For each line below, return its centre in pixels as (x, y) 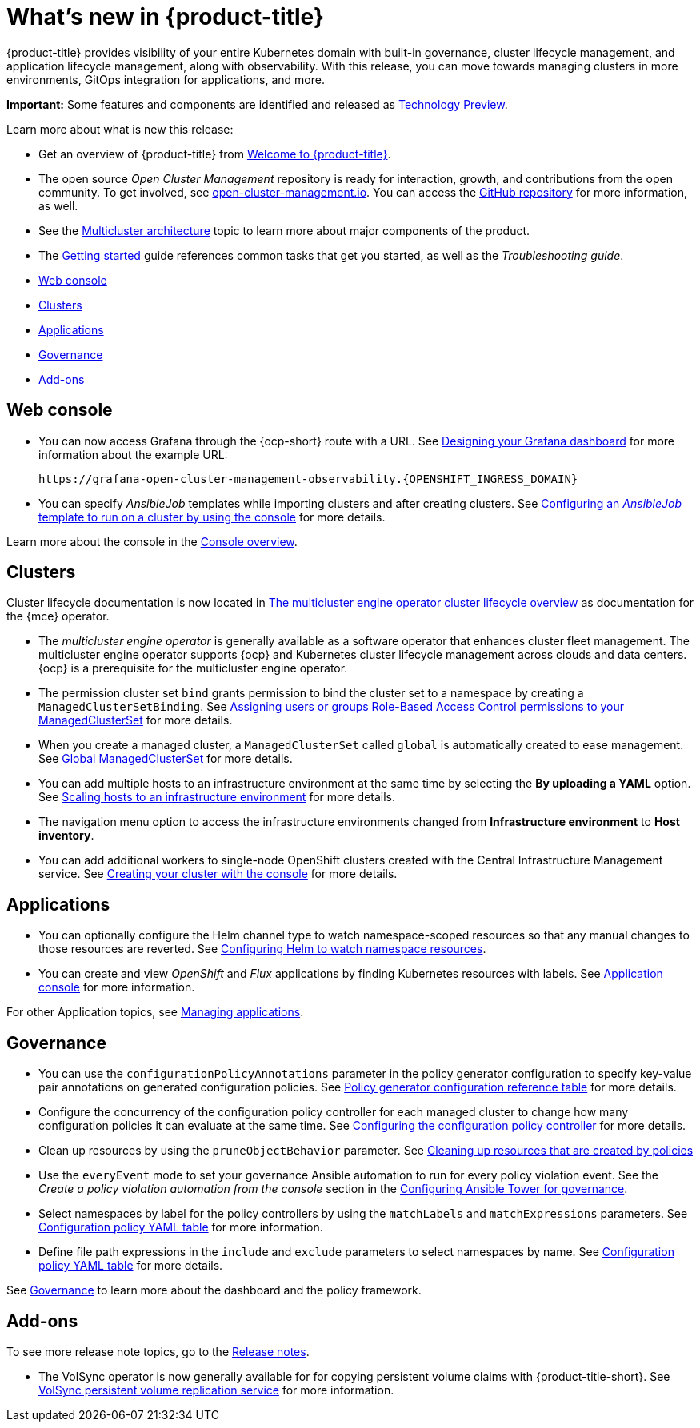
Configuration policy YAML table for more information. (181, 1227)
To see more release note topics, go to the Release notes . (158, 1351)
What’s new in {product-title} (166, 17)
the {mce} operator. (58, 616)
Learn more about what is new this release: (120, 129)
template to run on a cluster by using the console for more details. (212, 517)
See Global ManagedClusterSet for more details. (166, 759)
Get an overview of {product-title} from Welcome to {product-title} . (215, 154)
